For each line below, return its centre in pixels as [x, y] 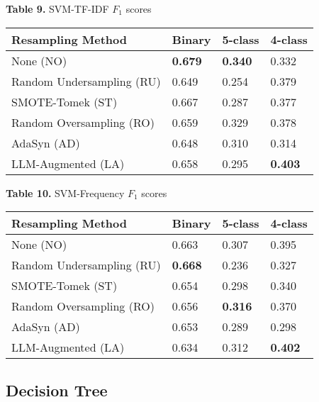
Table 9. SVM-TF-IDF [57, 9]
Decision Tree [57, 390]
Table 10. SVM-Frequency [65, 192]
